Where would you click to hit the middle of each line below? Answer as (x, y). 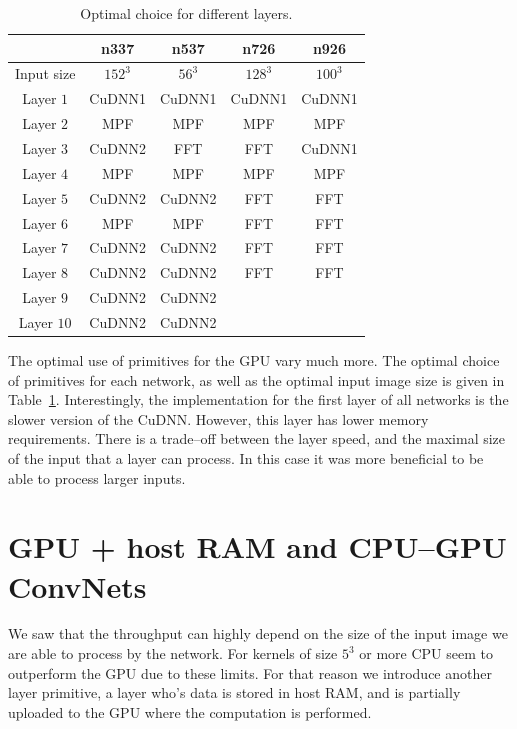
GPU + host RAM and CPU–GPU (257, 546)
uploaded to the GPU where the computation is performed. (190, 711)
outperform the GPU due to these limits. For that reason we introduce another (250, 672)
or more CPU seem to (426, 653)
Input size (45, 73)
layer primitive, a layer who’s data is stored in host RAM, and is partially (234, 692)
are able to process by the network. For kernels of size (173, 653)
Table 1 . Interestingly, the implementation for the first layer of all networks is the (258, 399)
